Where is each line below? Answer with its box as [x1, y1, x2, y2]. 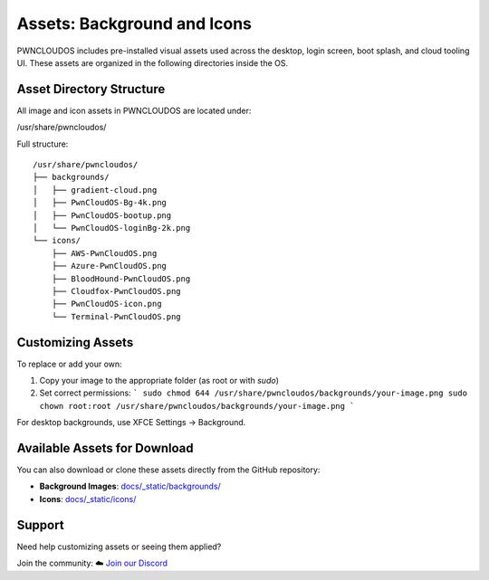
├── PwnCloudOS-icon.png [51, 299, 162, 309]
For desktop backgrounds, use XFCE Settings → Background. [16, 417, 246, 428]
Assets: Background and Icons [16, 14, 253, 33]
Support [16, 517, 64, 533]
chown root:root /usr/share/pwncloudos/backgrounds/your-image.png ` [39, 401, 355, 411]
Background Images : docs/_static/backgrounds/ [39, 480, 221, 492]
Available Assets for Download [16, 440, 194, 456]
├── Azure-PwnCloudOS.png [51, 261, 168, 271]
